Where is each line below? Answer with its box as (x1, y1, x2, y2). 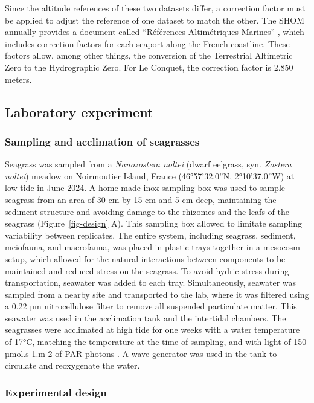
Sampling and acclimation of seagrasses (5, 134, 200, 149)
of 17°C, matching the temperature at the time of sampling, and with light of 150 (5, 335, 307, 348)
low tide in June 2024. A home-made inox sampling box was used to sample (5, 181, 286, 194)
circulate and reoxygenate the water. (5, 359, 140, 372)
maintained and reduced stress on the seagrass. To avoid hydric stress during (5, 264, 289, 277)
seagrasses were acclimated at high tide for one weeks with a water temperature (5, 323, 300, 336)
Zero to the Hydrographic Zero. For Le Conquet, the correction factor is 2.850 (5, 60, 293, 73)
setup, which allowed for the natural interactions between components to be (5, 252, 286, 265)
